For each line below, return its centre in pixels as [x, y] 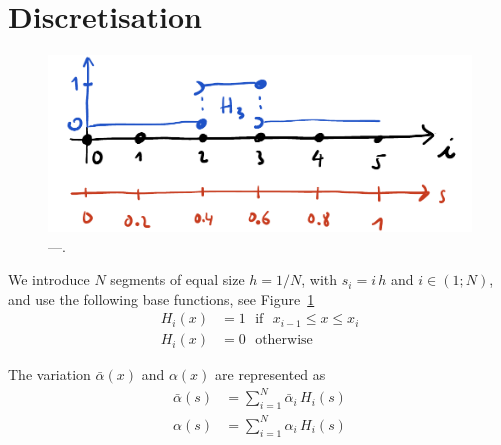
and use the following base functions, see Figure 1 [161, 298]
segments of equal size [177, 279]
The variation [49, 374]
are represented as [270, 374]
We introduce [49, 279]
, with [319, 279]
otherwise [284, 340]
